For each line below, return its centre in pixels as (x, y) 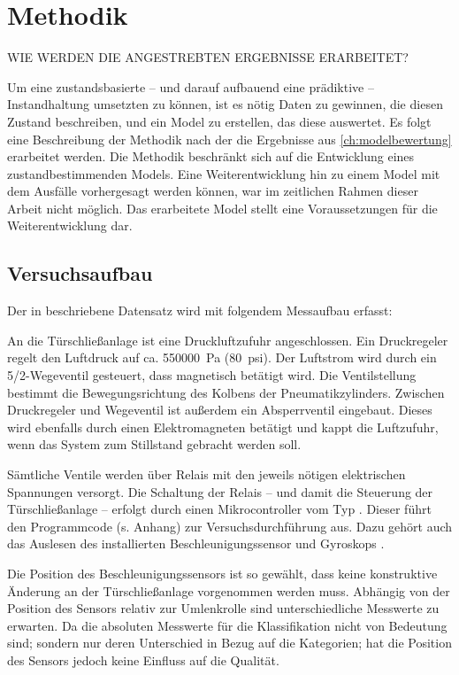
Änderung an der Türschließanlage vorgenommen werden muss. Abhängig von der (229, 590)
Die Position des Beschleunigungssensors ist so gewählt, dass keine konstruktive (222, 573)
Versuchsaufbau (80, 273)
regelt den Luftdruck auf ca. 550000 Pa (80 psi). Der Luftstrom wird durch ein (222, 357)
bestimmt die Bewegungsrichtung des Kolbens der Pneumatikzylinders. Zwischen (226, 392)
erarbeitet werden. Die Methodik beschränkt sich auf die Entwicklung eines (211, 156)
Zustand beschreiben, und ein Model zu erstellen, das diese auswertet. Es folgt (219, 121)
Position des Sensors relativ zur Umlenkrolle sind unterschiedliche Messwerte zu (223, 608)
